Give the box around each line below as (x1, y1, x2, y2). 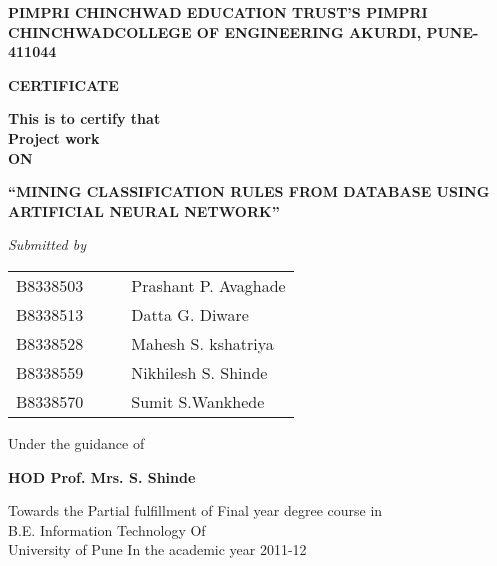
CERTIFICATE (8, 74, 119, 95)
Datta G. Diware (131, 302, 249, 326)
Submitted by (8, 234, 87, 255)
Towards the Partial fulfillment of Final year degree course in (8, 500, 383, 521)
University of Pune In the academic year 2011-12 (8, 539, 307, 560)
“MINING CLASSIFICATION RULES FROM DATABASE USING (8, 181, 490, 202)
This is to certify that (8, 108, 161, 129)
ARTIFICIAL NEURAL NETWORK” (8, 200, 280, 221)
